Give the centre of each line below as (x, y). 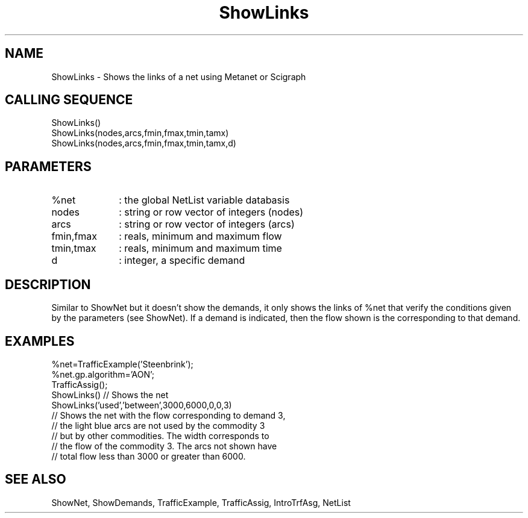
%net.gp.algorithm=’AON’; (103, 374)
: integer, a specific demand (182, 261)
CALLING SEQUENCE (69, 100)
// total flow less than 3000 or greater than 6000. (149, 456)
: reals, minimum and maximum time (200, 248)
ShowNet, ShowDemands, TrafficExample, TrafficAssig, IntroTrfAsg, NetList (201, 502)
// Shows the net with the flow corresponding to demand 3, (168, 415)
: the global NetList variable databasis (204, 200)
